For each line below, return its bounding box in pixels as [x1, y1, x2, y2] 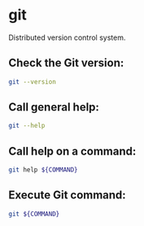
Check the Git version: [8, 56, 124, 70]
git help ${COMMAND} [8, 166, 79, 174]
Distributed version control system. [8, 33, 126, 42]
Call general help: [8, 100, 100, 115]
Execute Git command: [8, 189, 126, 202]
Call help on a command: [8, 144, 137, 158]
